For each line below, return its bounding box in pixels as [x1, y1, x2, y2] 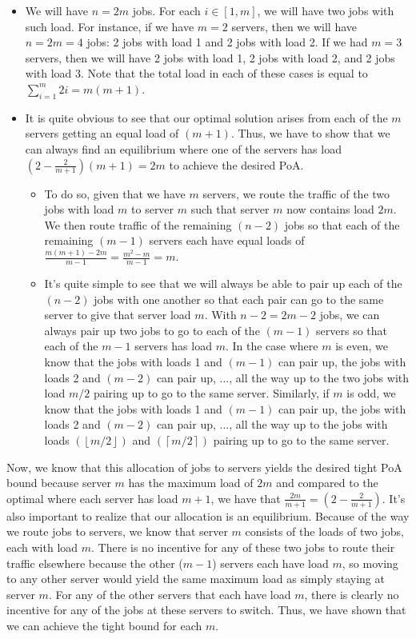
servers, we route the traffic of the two [202, 185, 390, 202]
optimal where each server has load [6, 489, 178, 506]
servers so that [316, 321, 388, 338]
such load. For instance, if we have [25, 18, 194, 34]
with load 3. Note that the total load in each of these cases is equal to [25, 65, 368, 82]
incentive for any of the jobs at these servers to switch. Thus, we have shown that [6, 601, 406, 618]
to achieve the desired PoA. [169, 156, 304, 173]
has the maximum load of [128, 474, 254, 491]
